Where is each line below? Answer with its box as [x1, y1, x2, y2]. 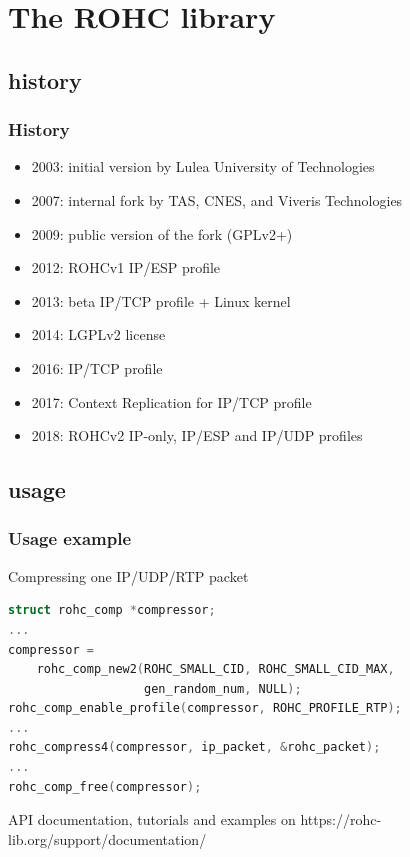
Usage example [8, 526, 132, 551]
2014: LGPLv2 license [31, 324, 166, 345]
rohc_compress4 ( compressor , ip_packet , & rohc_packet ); [8, 740, 381, 755]
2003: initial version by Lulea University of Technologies [31, 156, 375, 177]
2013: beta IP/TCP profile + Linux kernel [31, 290, 291, 311]
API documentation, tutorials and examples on [8, 809, 296, 830]
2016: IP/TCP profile [31, 357, 163, 378]
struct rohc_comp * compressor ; [8, 603, 216, 618]
